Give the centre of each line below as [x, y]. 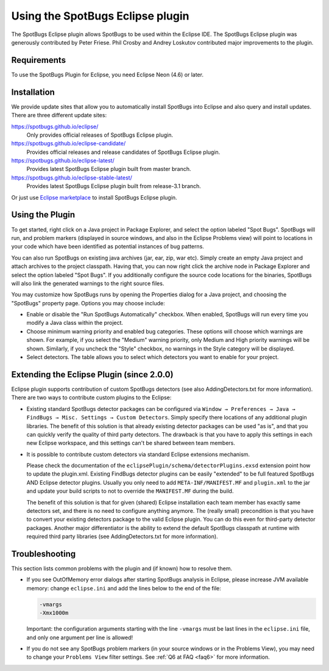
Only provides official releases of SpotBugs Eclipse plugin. [100, 135]
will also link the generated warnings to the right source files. [88, 283]
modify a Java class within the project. [75, 323]
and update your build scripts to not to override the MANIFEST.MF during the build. [130, 491]
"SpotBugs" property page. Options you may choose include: [88, 303]
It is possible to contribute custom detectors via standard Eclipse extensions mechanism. [138, 454]
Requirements [39, 60]
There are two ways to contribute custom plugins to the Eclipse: [91, 397]
